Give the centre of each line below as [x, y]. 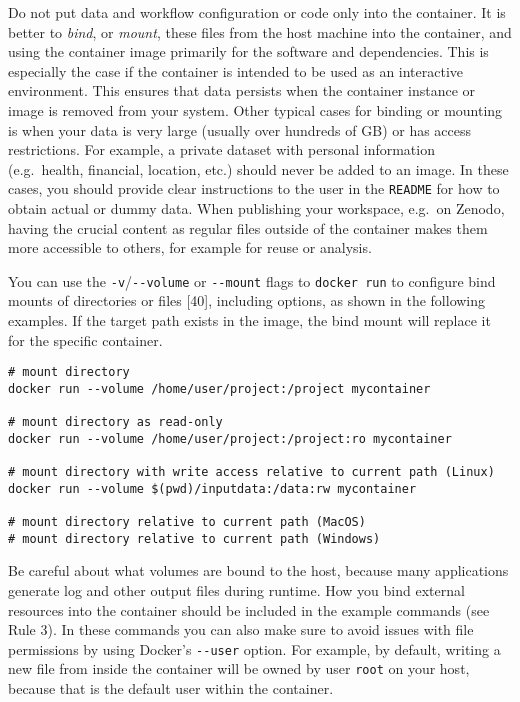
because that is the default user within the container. [171, 688]
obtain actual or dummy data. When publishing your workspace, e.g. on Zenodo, [256, 208]
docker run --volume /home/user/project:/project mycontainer [219, 388]
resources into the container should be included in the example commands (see [249, 609]
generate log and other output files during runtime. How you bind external [236, 590]
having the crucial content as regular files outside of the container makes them [248, 227]
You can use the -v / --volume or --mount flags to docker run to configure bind [252, 280]
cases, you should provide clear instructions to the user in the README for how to [254, 188]
